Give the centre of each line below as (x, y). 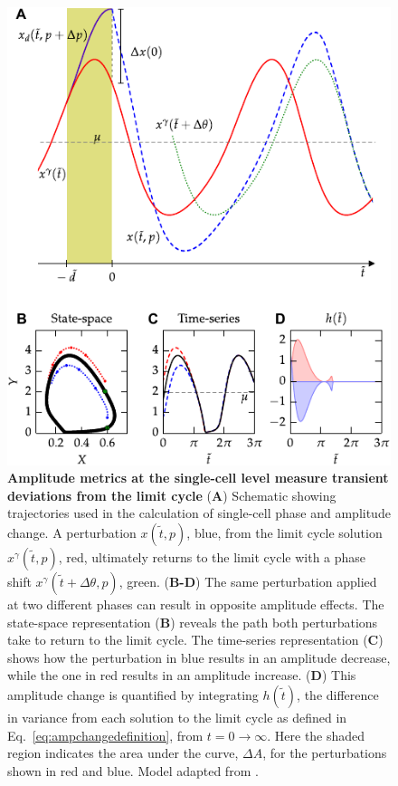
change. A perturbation (72, 533)
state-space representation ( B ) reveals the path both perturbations (193, 622)
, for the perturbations (325, 753)
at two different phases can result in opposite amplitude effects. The (196, 604)
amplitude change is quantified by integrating (133, 695)
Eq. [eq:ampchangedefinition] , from (105, 735)
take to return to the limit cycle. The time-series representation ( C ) (195, 640)
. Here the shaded (316, 735)
